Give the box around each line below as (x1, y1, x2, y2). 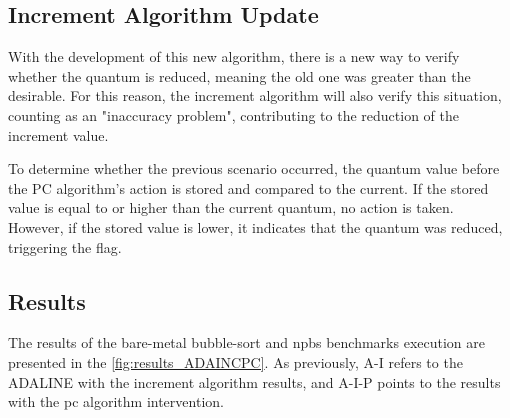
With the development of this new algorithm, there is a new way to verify (8, 46, 460, 67)
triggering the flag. (8, 236, 122, 257)
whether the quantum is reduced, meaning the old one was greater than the (8, 65, 471, 86)
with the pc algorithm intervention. (8, 391, 224, 412)
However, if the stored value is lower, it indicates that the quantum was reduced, (8, 216, 503, 237)
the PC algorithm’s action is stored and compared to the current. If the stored (8, 177, 489, 198)
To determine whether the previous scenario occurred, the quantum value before (8, 158, 500, 179)
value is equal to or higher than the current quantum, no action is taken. (8, 197, 454, 218)
